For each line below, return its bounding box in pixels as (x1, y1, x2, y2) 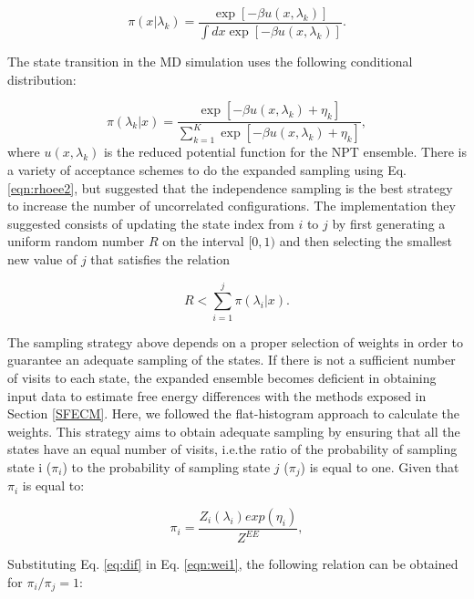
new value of (7, 250, 77, 269)
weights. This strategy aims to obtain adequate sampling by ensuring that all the (7, 421, 460, 440)
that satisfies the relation (90, 250, 231, 269)
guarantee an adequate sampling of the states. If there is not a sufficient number (7, 350, 456, 369)
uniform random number (7, 232, 145, 251)
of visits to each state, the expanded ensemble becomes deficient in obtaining (7, 367, 437, 387)
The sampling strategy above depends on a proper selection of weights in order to (7, 332, 463, 351)
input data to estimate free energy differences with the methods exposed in (7, 386, 427, 405)
